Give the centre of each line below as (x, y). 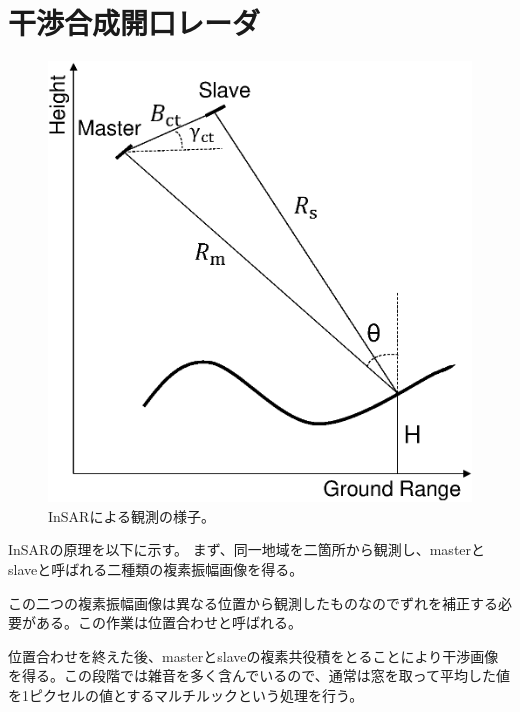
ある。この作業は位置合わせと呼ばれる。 (168, 622)
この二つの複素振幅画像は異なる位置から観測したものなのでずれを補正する (253, 602)
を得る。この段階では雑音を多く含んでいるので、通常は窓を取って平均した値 (259, 675)
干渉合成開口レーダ (134, 22)
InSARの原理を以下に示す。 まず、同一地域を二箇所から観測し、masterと (247, 549)
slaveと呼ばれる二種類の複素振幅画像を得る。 (156, 568)
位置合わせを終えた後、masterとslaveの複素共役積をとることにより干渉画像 (253, 655)
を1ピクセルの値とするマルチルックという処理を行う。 (186, 694)
